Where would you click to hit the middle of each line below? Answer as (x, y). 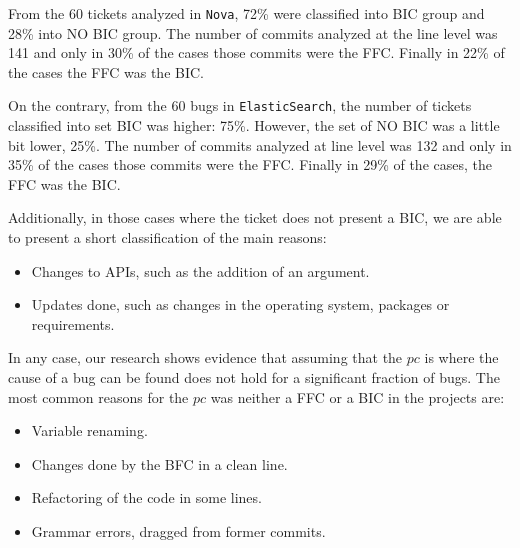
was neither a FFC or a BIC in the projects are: (357, 396)
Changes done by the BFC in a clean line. (159, 463)
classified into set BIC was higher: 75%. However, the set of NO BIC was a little (254, 125)
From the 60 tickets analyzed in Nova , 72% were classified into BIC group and (246, 13)
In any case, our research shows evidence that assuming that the (205, 357)
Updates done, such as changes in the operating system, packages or (240, 304)
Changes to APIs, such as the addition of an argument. (200, 270)
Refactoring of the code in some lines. (146, 497)
